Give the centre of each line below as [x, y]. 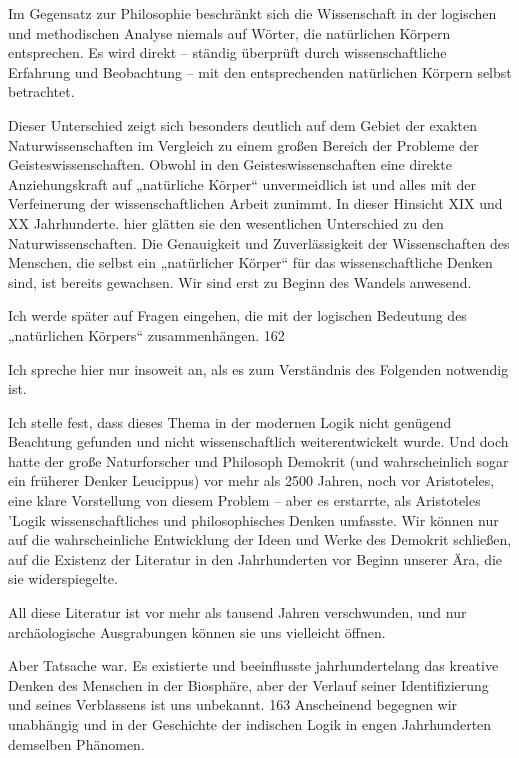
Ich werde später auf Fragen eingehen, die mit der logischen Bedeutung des [237, 315]
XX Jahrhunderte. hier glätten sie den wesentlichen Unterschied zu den [226, 222]
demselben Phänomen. [76, 743]
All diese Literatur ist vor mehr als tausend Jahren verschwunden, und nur [237, 612]
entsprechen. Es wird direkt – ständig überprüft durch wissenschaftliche [227, 52]
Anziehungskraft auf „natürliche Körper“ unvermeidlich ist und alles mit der [242, 183]
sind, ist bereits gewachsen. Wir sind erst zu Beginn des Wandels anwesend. [240, 281]
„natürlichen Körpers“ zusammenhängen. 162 [146, 334]
